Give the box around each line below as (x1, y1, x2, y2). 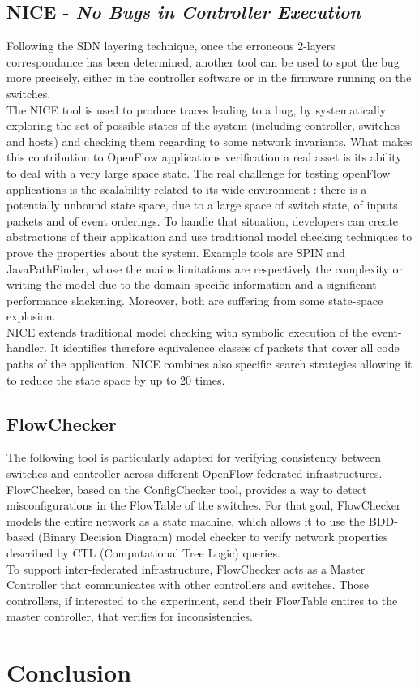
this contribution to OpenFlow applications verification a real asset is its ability (6, 148, 402, 166)
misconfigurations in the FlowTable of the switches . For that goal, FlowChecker (6, 497, 401, 514)
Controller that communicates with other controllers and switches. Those (6, 576, 369, 593)
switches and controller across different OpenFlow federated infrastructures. (6, 465, 383, 482)
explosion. (6, 307, 56, 325)
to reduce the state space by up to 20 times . (6, 371, 225, 388)
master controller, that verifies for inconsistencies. (6, 608, 253, 625)
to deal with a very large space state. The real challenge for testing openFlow (6, 164, 391, 181)
